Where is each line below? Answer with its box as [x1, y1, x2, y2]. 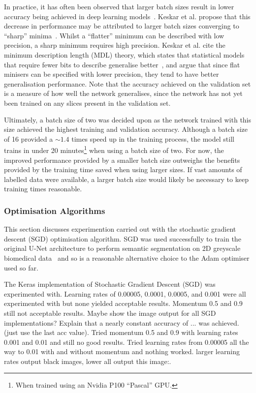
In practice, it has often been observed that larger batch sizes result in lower [4, 1, 234, 11]
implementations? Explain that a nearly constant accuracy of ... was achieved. [4, 317, 239, 328]
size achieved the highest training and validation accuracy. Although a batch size [4, 124, 248, 134]
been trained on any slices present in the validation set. [4, 97, 171, 108]
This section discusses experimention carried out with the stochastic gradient [4, 224, 236, 234]
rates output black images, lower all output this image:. [4, 356, 171, 366]
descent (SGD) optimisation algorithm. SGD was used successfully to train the [4, 233, 241, 243]
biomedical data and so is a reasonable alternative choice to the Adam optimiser [4, 252, 250, 263]
